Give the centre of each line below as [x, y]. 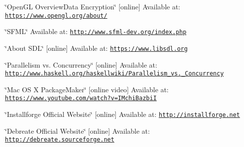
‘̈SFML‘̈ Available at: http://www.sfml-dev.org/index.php [96, 31]
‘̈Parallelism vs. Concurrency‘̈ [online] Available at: [81, 64]
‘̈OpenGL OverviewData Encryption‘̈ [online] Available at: [93, 6]
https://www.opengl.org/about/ [56, 16]
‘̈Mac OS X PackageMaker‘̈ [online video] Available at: [87, 89]
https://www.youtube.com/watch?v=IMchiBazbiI [81, 98]
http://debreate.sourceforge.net [60, 140]
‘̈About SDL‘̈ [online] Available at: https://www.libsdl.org [96, 48]
